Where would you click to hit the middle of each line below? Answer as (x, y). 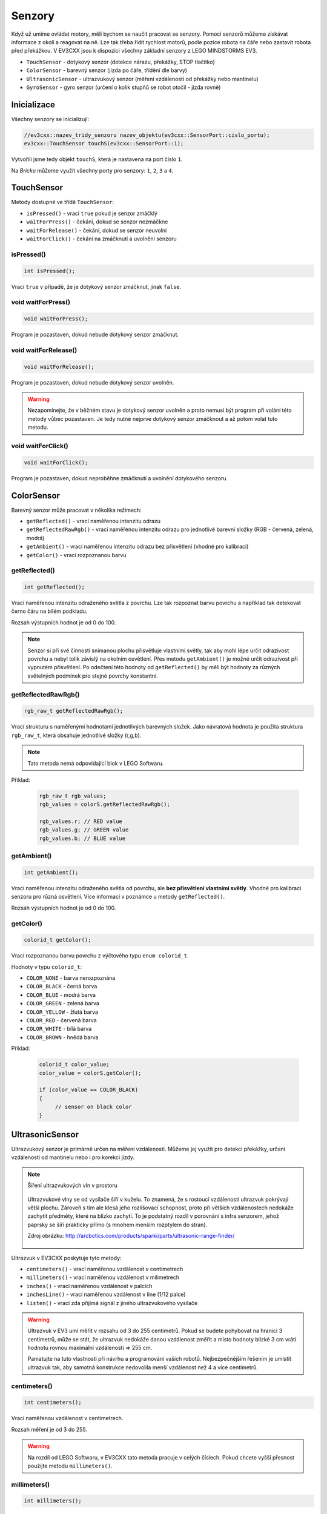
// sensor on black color (94, 1107)
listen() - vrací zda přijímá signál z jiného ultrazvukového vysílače (112, 1303)
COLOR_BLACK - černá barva (62, 987)
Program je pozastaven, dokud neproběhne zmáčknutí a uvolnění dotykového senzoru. (120, 478)
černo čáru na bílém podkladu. (49, 611)
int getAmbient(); (51, 872)
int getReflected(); (54, 587)
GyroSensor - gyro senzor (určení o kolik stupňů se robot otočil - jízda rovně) (124, 87)
